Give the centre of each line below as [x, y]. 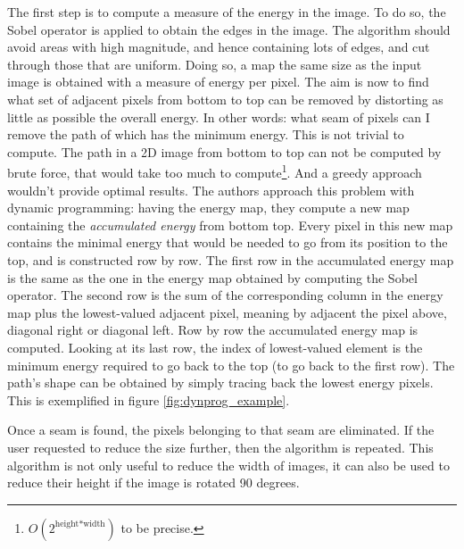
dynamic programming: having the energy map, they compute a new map [208, 208]
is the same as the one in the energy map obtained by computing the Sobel [212, 277]
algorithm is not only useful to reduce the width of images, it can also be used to [228, 465]
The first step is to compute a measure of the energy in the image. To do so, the [227, 12]
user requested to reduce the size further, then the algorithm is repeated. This [220, 447]
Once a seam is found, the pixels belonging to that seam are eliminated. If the [221, 430]
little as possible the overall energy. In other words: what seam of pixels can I [219, 116]
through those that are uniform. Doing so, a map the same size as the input [215, 64]
